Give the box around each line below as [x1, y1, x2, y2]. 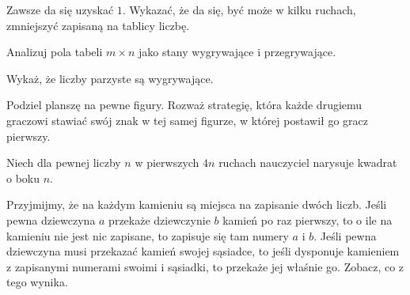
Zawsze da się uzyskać [6, 2, 114, 17]
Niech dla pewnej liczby [6, 154, 121, 171]
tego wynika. [6, 274, 68, 290]
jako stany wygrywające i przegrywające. [138, 43, 336, 60]
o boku [6, 169, 40, 186]
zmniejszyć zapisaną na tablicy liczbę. [6, 17, 190, 33]
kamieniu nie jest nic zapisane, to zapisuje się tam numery [6, 227, 289, 244]
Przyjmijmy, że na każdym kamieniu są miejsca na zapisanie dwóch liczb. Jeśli [6, 196, 387, 213]
